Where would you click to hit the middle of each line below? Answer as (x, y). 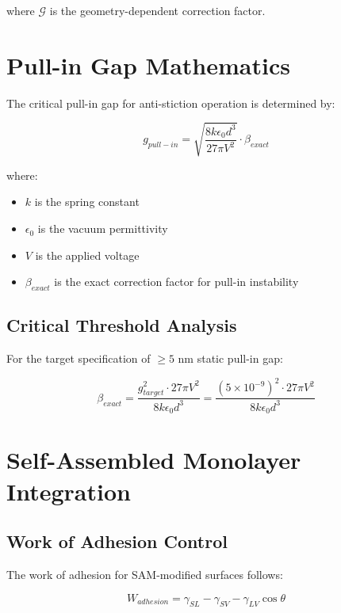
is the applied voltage (87, 255)
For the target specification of (79, 358)
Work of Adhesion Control (117, 541)
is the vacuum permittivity (103, 228)
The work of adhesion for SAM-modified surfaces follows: (145, 574)
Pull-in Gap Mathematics (148, 65)
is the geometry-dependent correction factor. (157, 10)
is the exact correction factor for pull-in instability (176, 282)
